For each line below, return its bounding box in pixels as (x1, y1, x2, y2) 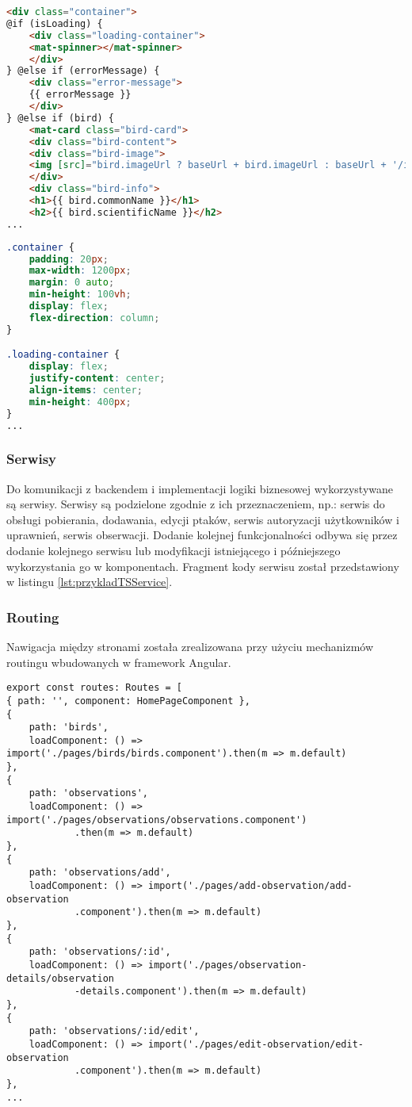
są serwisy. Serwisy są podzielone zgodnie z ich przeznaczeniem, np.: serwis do (6, 496, 385, 512)
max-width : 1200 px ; (29, 265, 132, 277)
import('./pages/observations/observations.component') (6, 814, 307, 825)
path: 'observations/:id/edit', (29, 1025, 200, 1037)
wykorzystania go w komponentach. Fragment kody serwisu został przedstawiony (6, 557, 399, 574)
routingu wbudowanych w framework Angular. (6, 653, 231, 670)
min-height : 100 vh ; (29, 289, 132, 301)
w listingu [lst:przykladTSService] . (6, 573, 173, 590)
